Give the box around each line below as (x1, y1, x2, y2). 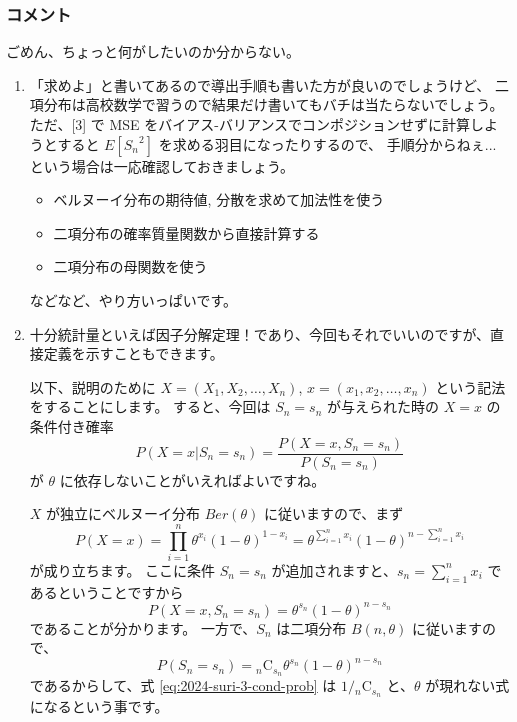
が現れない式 (425, 675, 510, 696)
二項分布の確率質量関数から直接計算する (53, 222, 320, 243)
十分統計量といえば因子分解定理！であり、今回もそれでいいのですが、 (29, 323, 491, 344)
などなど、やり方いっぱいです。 (29, 289, 237, 310)
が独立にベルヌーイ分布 (46, 503, 201, 524)
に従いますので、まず (263, 503, 404, 524)
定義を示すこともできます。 (43, 343, 224, 364)
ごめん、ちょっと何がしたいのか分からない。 (6, 41, 300, 62)
